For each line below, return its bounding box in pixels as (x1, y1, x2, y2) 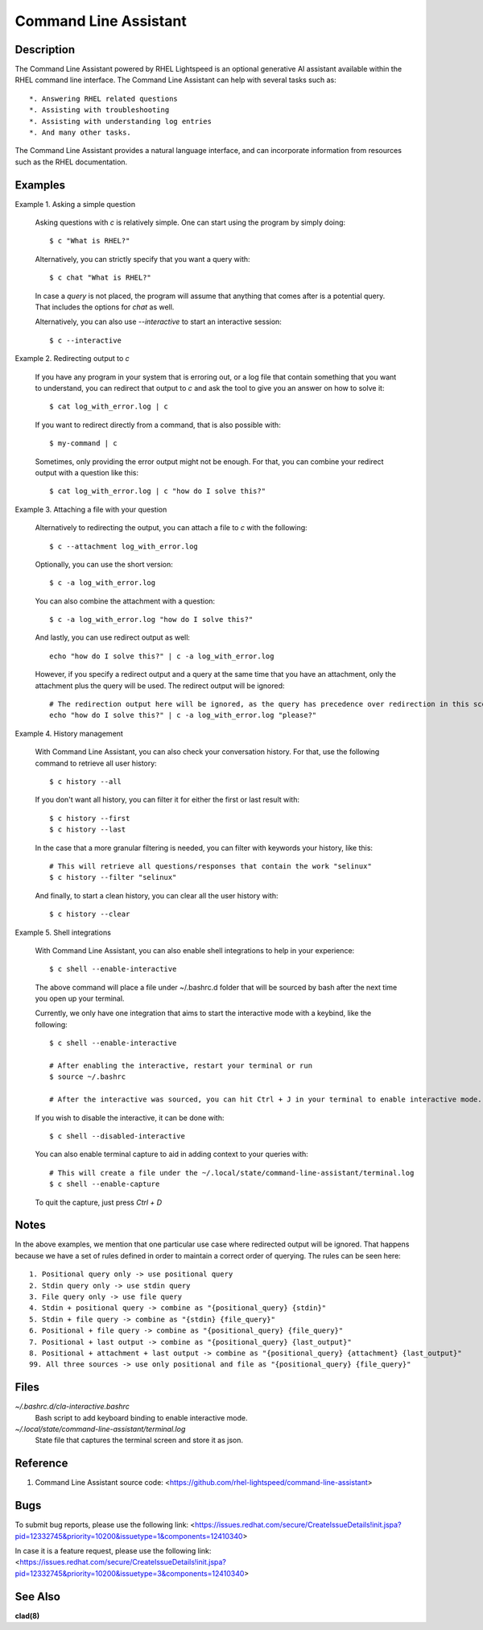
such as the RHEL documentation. (14, 157, 128, 167)
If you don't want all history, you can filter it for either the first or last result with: (35, 794, 299, 805)
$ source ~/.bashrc (49, 1072, 126, 1081)
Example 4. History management (14, 728, 124, 738)
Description (14, 43, 76, 56)
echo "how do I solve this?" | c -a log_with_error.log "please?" (49, 711, 317, 720)
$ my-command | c (49, 439, 118, 448)
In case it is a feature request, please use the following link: (14, 1546, 212, 1556)
